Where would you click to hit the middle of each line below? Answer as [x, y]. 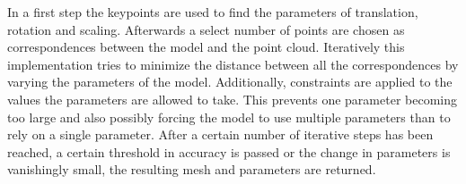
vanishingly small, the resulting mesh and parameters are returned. [192, 169]
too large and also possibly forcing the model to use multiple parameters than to [229, 117]
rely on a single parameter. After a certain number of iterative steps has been [220, 134]
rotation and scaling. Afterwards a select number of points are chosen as [206, 29]
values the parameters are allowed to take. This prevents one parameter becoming [232, 99]
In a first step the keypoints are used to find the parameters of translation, [213, 12]
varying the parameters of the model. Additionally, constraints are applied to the [230, 82]
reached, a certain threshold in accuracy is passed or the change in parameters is [229, 151]
